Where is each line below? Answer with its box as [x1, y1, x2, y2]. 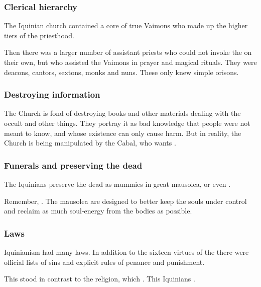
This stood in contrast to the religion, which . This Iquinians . [4, 273, 195, 284]
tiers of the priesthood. [4, 30, 74, 40]
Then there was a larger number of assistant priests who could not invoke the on [4, 47, 252, 57]
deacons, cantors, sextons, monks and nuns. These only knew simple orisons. [4, 66, 239, 77]
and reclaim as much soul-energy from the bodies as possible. [4, 205, 192, 216]
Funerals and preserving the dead [4, 159, 143, 171]
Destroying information [4, 88, 100, 101]
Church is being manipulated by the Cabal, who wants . [4, 137, 176, 148]
